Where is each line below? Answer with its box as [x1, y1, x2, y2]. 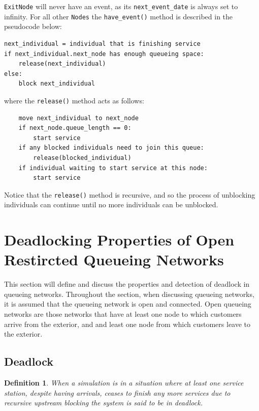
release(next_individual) [18, 60, 106, 68]
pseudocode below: [4, 21, 62, 32]
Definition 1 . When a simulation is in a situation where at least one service [4, 377, 244, 388]
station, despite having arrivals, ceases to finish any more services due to [4, 387, 231, 398]
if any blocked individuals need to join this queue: [18, 144, 204, 152]
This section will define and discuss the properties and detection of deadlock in [4, 279, 250, 289]
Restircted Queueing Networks [4, 249, 224, 270]
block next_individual [18, 80, 95, 88]
